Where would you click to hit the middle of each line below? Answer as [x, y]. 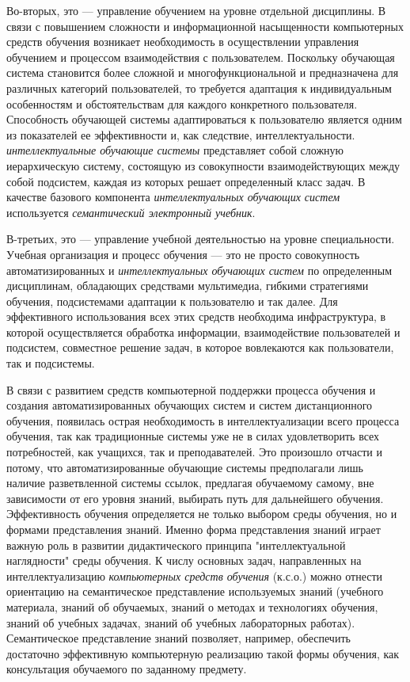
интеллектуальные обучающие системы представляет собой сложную [175, 150]
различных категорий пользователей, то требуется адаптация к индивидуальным [199, 88]
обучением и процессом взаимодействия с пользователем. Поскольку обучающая [201, 57]
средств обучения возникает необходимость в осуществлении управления [183, 42]
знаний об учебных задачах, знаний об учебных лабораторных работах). [181, 622]
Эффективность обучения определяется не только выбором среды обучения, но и [202, 514]
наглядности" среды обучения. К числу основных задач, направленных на [184, 560]
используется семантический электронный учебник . [131, 212]
